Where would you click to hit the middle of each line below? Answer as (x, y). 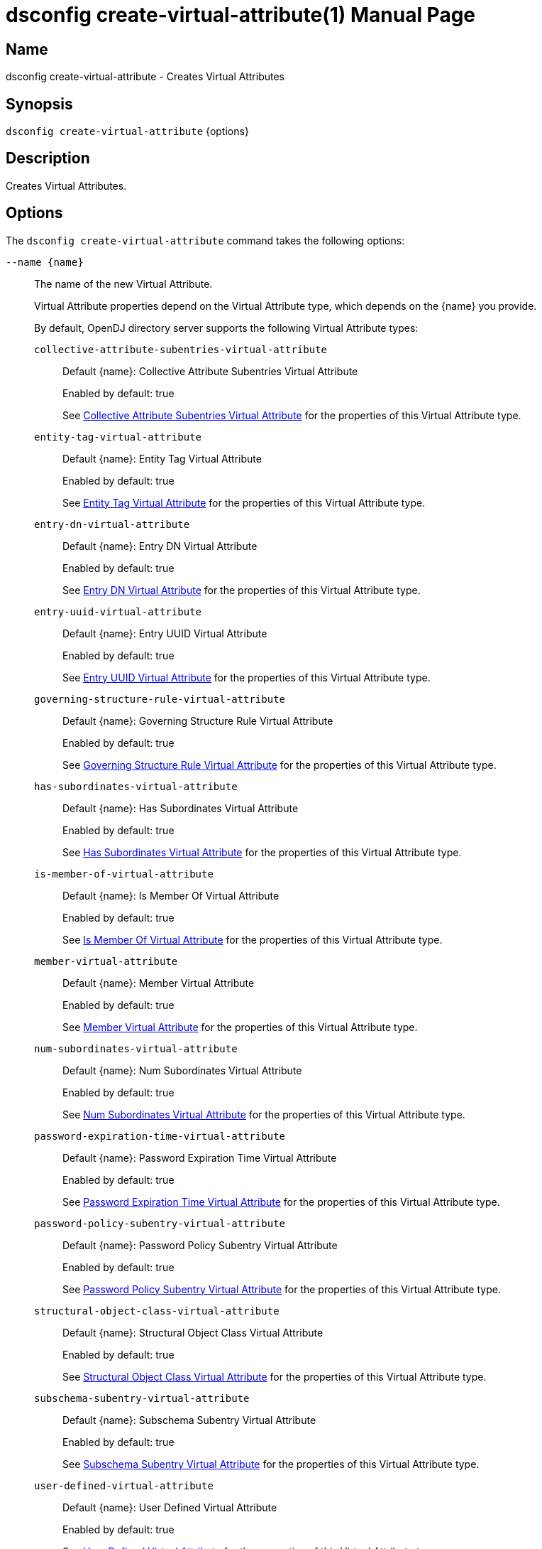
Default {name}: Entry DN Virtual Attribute (160, 546)
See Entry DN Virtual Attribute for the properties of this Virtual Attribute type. (242, 590)
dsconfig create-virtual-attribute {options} (127, 131)
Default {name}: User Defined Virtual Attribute (170, 1507)
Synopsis (39, 104)
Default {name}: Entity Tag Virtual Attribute (162, 458)
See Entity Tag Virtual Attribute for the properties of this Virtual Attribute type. (244, 502)
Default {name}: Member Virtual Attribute (159, 983)
